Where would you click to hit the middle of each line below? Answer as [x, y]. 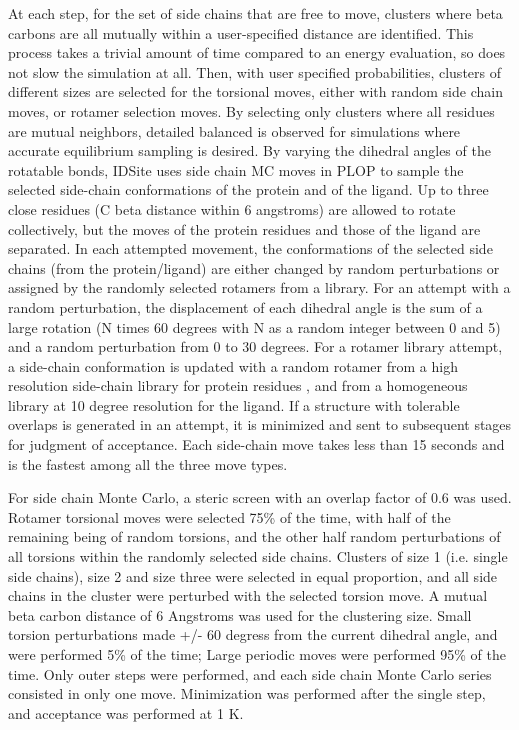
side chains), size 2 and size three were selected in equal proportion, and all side [253, 575]
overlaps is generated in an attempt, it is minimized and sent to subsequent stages [260, 424]
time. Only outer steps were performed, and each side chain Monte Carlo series [250, 673]
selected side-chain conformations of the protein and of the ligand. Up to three [248, 189]
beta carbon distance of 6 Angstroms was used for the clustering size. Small [240, 614]
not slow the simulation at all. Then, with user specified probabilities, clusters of [254, 71]
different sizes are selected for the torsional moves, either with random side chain [255, 91]
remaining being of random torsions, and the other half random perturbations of [254, 536]
